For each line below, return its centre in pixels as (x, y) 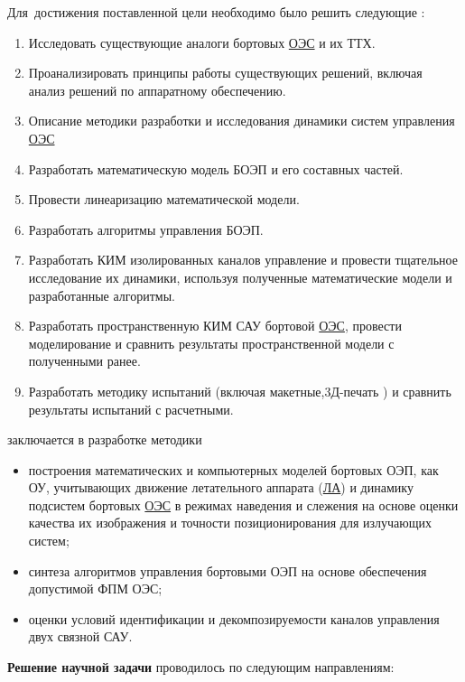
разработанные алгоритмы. (102, 295)
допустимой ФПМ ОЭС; (95, 589)
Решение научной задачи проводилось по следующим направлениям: (201, 667)
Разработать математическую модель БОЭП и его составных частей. (216, 168)
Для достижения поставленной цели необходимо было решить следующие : (216, 12)
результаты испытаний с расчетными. (131, 409)
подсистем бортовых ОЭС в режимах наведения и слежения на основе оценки (243, 504)
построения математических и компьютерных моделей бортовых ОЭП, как (233, 469)
